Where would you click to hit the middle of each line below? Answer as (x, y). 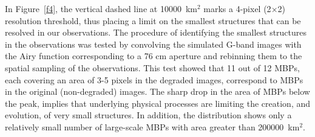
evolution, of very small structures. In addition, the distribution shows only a (148, 115)
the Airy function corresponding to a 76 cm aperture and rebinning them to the (154, 56)
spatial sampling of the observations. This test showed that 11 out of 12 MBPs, (152, 67)
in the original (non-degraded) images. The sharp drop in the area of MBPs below (157, 91)
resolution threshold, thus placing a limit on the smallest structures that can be (153, 20)
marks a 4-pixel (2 (237, 8)
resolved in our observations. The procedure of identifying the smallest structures (156, 32)
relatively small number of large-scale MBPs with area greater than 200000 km (152, 126)
